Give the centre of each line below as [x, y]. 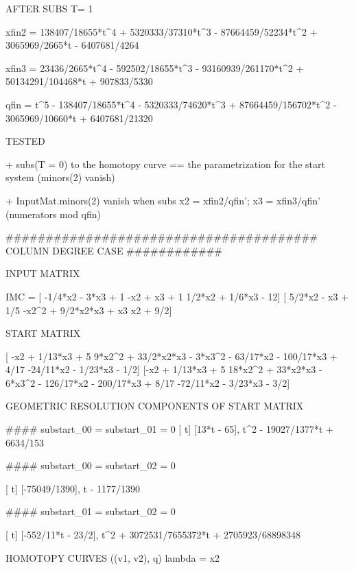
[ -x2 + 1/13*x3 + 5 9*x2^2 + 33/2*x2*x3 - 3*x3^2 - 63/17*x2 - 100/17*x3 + [172, 356]
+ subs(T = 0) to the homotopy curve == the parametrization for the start [165, 164]
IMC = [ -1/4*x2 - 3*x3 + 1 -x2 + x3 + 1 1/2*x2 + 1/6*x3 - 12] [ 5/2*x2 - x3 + [177, 296]
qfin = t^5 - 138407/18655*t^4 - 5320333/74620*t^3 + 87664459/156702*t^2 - [171, 104]
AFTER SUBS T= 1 [49, 8]
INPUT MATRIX [43, 273]
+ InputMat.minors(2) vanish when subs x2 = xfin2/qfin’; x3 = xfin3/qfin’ [163, 200]
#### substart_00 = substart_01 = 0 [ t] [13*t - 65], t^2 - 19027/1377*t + [169, 429]
